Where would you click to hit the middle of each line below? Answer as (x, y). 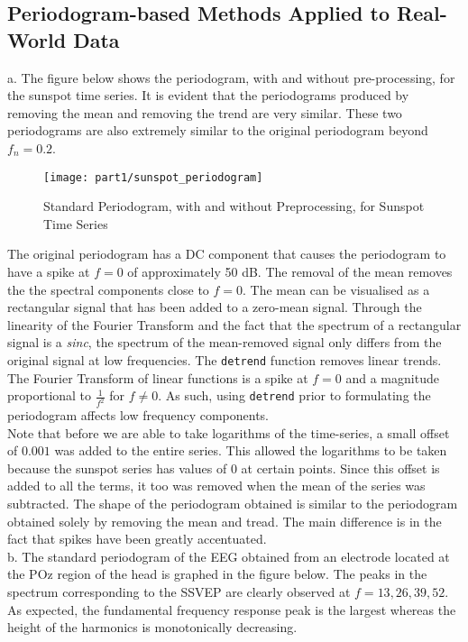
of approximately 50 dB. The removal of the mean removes (290, 271)
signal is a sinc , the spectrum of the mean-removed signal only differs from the (225, 342)
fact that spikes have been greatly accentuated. (137, 539)
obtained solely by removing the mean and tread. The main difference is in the (225, 521)
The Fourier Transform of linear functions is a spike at (158, 377)
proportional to (50, 395)
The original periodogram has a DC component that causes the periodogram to (227, 254)
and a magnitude (392, 377)
